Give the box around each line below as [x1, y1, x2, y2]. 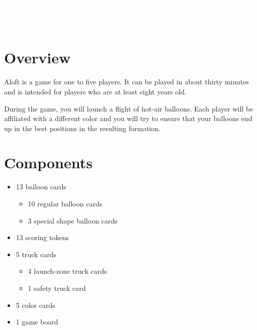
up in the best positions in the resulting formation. [4, 123, 161, 133]
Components [4, 152, 93, 173]
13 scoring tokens [16, 232, 69, 243]
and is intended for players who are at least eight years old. [4, 86, 187, 96]
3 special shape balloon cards [28, 215, 118, 226]
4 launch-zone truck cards [28, 266, 107, 276]
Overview [4, 47, 71, 68]
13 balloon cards [16, 181, 66, 192]
